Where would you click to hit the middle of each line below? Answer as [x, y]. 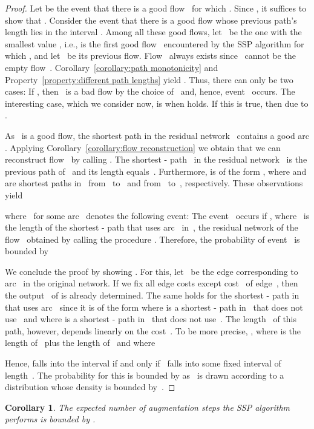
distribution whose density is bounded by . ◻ [90, 387]
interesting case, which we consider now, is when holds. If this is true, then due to [157, 103]
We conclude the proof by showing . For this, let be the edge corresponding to [152, 271]
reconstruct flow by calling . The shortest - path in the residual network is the [156, 159]
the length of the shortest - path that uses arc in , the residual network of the [152, 227]
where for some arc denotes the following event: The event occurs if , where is [157, 215]
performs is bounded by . [50, 419]
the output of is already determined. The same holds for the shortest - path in [152, 295]
